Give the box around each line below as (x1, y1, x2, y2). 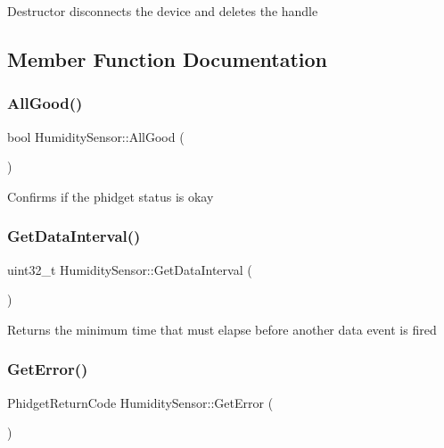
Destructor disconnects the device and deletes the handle (7, 2, 318, 20)
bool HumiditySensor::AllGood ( (7, 127, 185, 145)
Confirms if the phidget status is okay (7, 187, 214, 205)
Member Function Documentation (7, 45, 328, 72)
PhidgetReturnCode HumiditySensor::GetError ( (7, 393, 274, 411)
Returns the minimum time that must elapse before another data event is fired (7, 319, 437, 338)
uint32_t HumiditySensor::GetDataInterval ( (7, 260, 252, 278)
